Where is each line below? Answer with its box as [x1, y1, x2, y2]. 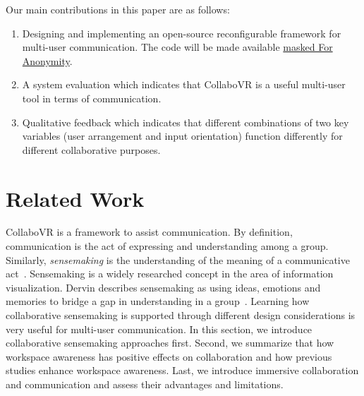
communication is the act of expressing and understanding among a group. [6, 239, 329, 253]
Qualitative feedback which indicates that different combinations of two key [22, 114, 349, 129]
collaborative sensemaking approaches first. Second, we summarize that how [6, 335, 334, 350]
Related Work [6, 184, 145, 212]
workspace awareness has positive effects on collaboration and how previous [6, 349, 332, 364]
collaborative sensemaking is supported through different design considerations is [6, 308, 356, 323]
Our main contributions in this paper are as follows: [6, 2, 230, 16]
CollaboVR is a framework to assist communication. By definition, [6, 224, 293, 239]
